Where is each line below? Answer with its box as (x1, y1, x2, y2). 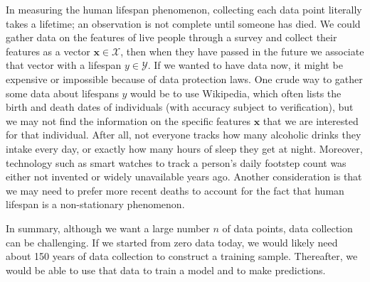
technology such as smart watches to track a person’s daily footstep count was (6, 155, 347, 170)
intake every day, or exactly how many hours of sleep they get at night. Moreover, (6, 141, 363, 156)
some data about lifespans (6, 85, 119, 100)
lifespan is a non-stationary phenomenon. (6, 197, 185, 212)
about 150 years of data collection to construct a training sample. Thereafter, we (6, 249, 358, 264)
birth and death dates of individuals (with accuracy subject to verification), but (6, 99, 354, 114)
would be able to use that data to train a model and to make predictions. (6, 262, 326, 277)
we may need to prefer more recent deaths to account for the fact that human (6, 183, 344, 197)
